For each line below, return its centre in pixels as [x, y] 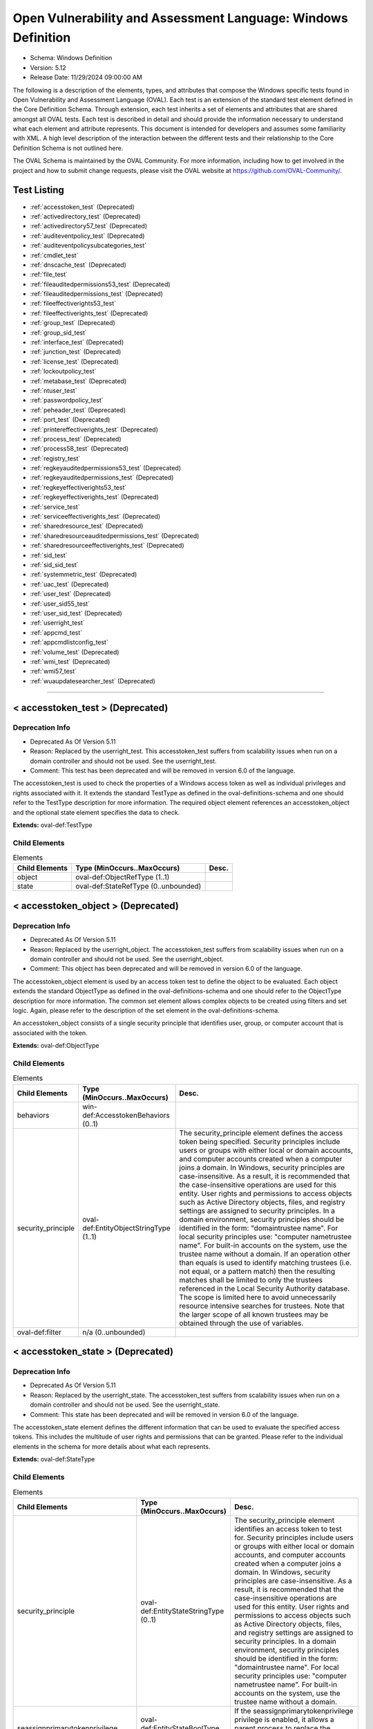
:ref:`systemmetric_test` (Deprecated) [84, 575]
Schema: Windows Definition [71, 58]
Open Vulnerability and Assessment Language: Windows [180, 18]
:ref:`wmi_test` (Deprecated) [70, 661]
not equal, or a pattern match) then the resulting [257, 1271]
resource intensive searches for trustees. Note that [262, 1306]
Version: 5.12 [48, 67]
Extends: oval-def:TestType [52, 825]
